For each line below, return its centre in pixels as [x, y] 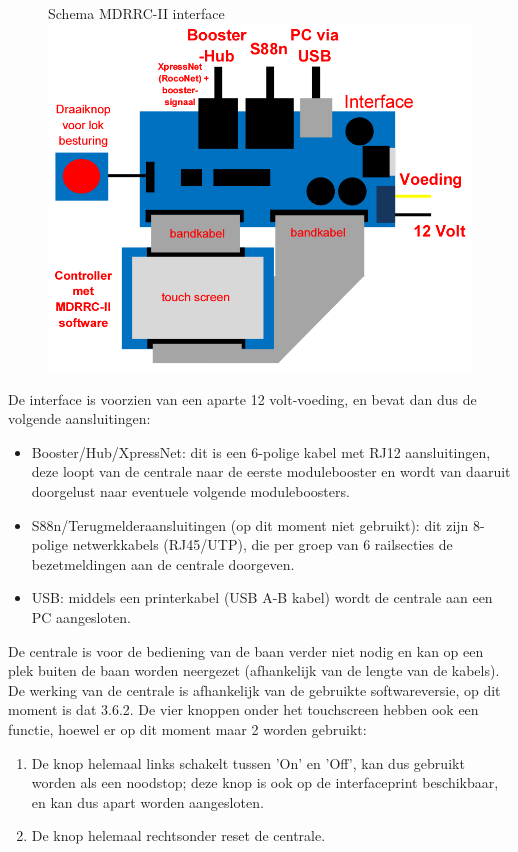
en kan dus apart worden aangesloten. [147, 801]
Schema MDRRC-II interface [136, 13]
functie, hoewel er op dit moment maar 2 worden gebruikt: [187, 728]
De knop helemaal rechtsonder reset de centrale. [178, 835]
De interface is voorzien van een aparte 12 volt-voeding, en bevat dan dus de [242, 398]
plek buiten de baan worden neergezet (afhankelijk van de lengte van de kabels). [254, 670]
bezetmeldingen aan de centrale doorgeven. [163, 563]
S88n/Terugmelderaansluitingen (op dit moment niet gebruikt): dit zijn [250, 524]
